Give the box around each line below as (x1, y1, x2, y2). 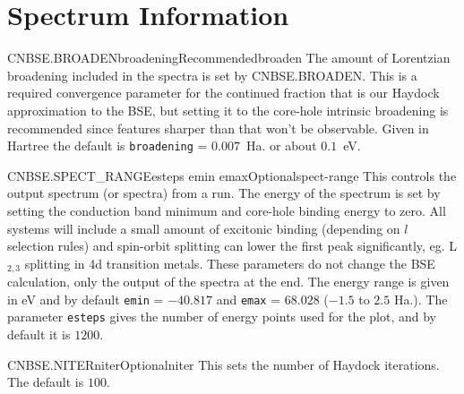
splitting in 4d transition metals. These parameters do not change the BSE (24, 253, 435, 272)
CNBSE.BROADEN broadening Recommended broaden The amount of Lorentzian (7, 48, 451, 67)
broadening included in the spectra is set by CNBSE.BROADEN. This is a (7, 65, 417, 84)
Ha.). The (393, 289, 448, 308)
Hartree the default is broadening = (7, 136, 208, 155)
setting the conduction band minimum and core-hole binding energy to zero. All (7, 201, 446, 219)
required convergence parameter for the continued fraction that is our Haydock (7, 83, 440, 102)
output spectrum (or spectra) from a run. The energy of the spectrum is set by (7, 184, 441, 202)
